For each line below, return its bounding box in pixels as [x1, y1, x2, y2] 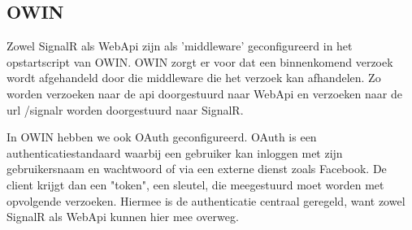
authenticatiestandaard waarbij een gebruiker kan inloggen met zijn [7, 144, 343, 161]
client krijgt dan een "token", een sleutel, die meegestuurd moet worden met [7, 176, 384, 193]
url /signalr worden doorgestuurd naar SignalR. [7, 101, 244, 118]
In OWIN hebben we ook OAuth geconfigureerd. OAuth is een [7, 128, 317, 145]
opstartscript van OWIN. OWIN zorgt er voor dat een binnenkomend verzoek [7, 53, 393, 70]
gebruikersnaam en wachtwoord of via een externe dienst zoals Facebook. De [7, 160, 387, 177]
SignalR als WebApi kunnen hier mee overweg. [7, 208, 239, 225]
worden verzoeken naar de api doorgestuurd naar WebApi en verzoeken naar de [7, 85, 402, 102]
